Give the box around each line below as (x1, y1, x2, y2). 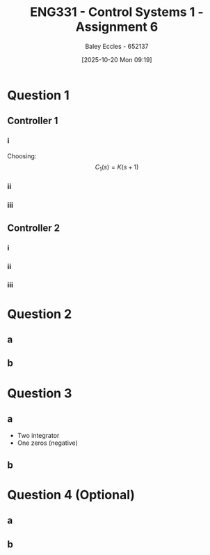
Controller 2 (7, 222, 60, 234)
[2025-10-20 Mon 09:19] (81, 55, 152, 63)
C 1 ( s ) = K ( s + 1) (95, 162, 139, 173)
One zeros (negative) (17, 439, 78, 447)
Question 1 (7, 87, 70, 103)
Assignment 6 (75, 19, 159, 35)
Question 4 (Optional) (7, 487, 136, 503)
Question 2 (7, 306, 72, 321)
